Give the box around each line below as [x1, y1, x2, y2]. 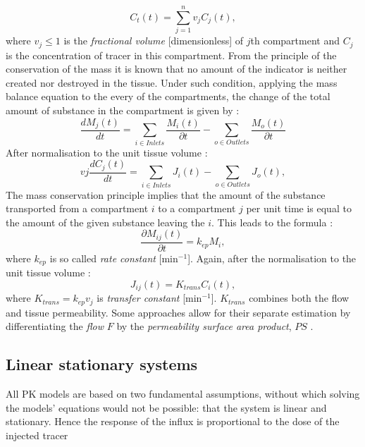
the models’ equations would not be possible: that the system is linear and [6, 400, 327, 415]
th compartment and [250, 33, 340, 48]
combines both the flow [249, 290, 349, 305]
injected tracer [6, 427, 68, 442]
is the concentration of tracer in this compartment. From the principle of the [6, 47, 337, 62]
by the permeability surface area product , [116, 319, 292, 333]
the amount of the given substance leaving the [6, 214, 205, 229]
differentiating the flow [6, 319, 104, 333]
